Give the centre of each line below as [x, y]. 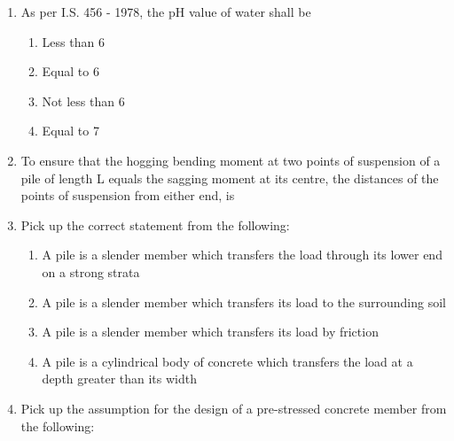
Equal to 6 [70, 71]
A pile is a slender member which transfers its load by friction [210, 332]
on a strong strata [91, 271]
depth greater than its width [119, 379]
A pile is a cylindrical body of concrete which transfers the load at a [227, 361]
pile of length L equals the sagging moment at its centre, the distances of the [230, 178]
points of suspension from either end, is [128, 195]
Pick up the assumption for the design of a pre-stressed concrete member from [234, 408]
